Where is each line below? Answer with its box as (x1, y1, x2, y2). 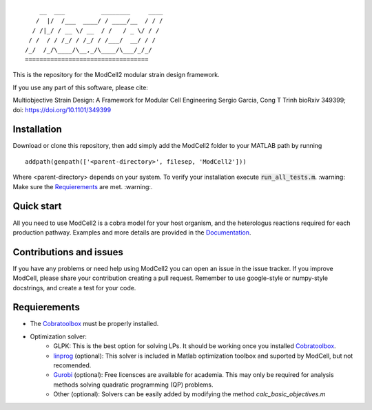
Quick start (12, 200, 62, 213)
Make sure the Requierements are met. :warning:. (12, 182, 153, 191)
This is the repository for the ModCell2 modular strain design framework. (12, 71, 220, 79)
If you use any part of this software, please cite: (12, 83, 148, 91)
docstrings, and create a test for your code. (12, 283, 136, 292)
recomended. (53, 361, 92, 369)
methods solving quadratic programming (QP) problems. (53, 380, 214, 389)
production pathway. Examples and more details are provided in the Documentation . (12, 228, 251, 237)
